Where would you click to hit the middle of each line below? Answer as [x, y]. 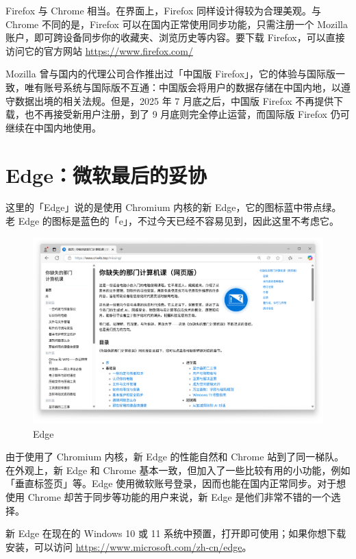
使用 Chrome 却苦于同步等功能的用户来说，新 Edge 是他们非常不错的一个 [168, 496]
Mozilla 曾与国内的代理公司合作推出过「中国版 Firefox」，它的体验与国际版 [171, 74]
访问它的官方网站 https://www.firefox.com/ [99, 50]
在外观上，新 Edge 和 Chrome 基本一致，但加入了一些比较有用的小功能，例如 [178, 470]
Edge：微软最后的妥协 [106, 174]
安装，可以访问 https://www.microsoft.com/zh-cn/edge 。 [129, 546]
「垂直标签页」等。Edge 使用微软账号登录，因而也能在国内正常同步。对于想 [176, 483]
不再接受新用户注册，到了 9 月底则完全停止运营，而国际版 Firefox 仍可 [192, 114]
